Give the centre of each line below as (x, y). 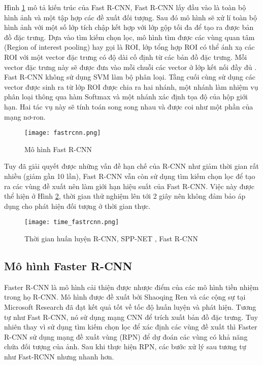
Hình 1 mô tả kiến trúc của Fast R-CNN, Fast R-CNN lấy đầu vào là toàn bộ (125, 7)
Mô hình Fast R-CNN (58, 149)
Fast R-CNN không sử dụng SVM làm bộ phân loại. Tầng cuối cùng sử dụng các (130, 77)
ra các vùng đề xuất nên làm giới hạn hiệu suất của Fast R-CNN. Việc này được (129, 186)
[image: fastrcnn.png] (63, 133)
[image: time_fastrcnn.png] (72, 222)
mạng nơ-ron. (25, 116)
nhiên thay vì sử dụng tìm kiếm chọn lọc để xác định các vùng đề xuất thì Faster (131, 327)
